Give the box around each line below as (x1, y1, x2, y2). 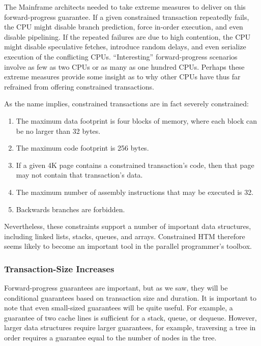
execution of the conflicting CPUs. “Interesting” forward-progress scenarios (4, 51, 238, 62)
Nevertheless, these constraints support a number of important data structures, (4, 221, 251, 232)
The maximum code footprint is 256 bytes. (16, 142, 149, 153)
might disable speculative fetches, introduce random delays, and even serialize (4, 41, 246, 52)
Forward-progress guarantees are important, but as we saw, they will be (4, 282, 228, 293)
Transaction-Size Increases (4, 262, 114, 275)
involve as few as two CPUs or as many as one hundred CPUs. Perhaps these (4, 61, 245, 72)
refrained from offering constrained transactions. (4, 81, 154, 92)
